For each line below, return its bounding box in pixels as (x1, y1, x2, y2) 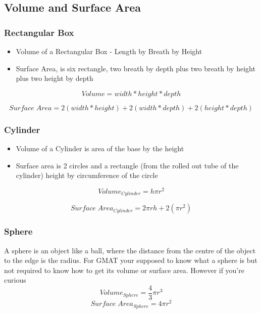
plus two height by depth (16, 73, 93, 83)
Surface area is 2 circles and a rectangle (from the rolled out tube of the (16, 160, 239, 170)
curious (4, 275, 26, 285)
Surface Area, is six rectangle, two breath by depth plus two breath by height (16, 63, 255, 73)
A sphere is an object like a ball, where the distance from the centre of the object (4, 245, 256, 255)
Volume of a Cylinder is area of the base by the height (16, 143, 184, 153)
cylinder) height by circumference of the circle (16, 170, 158, 181)
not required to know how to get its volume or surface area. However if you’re (4, 264, 244, 275)
